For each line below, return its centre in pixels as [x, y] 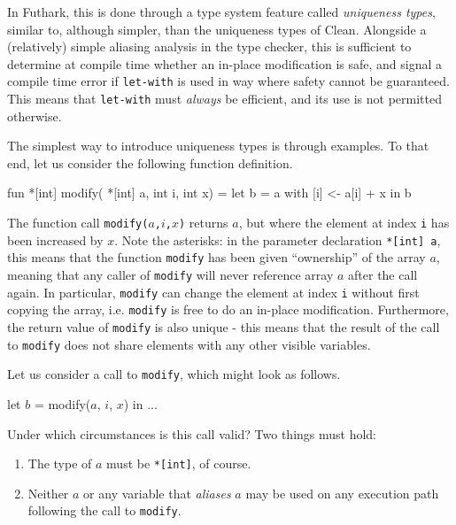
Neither [48, 493]
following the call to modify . [104, 510]
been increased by [55, 239]
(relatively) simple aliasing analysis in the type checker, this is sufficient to [209, 46]
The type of [60, 463]
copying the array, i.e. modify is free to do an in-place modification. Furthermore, [228, 309]
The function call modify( [78, 223]
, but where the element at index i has [344, 223]
